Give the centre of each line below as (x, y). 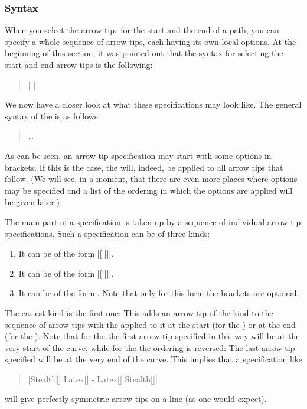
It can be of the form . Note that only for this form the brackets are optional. (159, 293)
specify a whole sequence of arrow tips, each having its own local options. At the (151, 41)
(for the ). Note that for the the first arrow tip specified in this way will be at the (152, 336)
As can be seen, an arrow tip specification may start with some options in (138, 155)
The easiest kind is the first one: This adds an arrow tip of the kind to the (139, 312)
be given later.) (32, 202)
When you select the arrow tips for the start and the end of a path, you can (142, 30)
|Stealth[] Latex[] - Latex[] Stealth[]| (93, 379)
